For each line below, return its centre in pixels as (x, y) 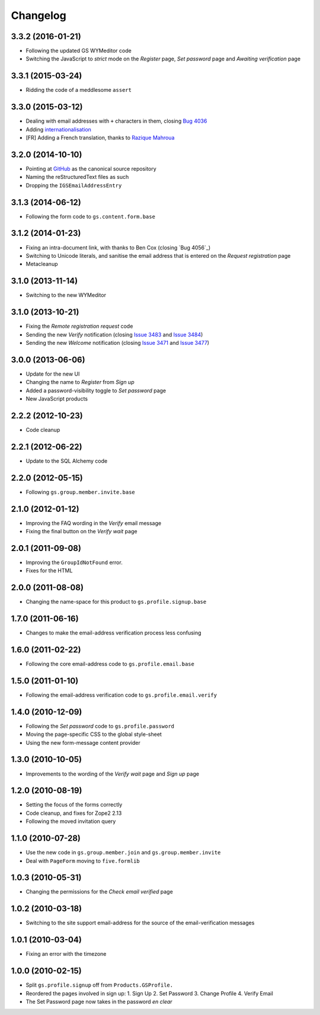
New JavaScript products (57, 399)
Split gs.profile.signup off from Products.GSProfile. (100, 985)
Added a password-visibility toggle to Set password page (96, 390)
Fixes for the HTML (49, 571)
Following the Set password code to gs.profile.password (100, 726)
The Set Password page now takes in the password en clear (99, 1001)
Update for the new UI (53, 374)
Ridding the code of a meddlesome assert (79, 90)
